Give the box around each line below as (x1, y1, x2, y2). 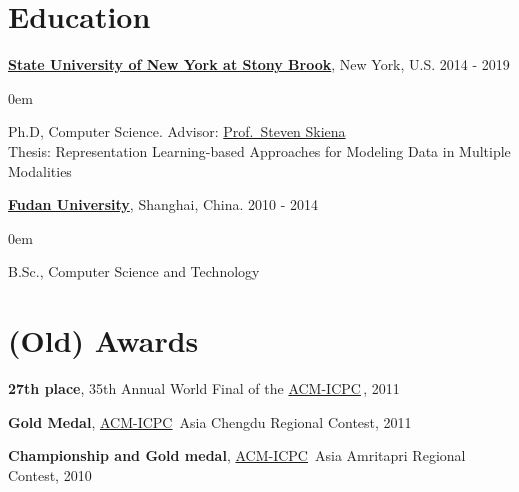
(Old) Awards (8, 320, 199, 361)
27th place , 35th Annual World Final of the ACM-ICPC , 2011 (8, 378, 400, 398)
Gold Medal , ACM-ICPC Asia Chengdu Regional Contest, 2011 (8, 411, 412, 432)
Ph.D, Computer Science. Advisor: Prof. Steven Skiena (8, 121, 346, 142)
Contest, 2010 (8, 464, 92, 485)
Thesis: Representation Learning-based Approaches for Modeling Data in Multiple (8, 140, 511, 161)
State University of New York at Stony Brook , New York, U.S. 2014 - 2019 (8, 54, 510, 75)
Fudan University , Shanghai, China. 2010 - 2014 (8, 194, 319, 215)
